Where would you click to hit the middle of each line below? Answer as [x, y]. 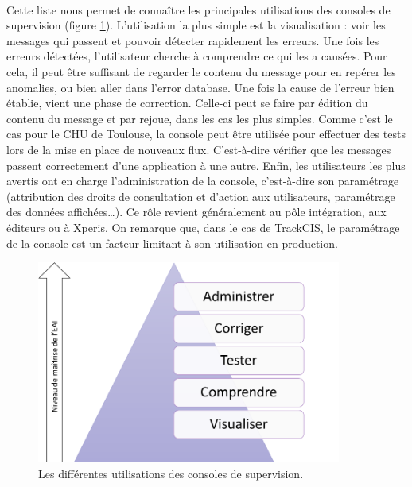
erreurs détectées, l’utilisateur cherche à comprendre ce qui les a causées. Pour [197, 56]
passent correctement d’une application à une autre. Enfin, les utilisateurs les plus [206, 165]
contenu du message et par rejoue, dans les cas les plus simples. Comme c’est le [200, 118]
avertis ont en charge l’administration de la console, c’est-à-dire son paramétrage [203, 181]
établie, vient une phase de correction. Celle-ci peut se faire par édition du [187, 103]
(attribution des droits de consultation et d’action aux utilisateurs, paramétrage [201, 196]
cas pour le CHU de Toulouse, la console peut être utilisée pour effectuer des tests [206, 134]
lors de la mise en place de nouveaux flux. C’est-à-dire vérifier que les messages [199, 149]
